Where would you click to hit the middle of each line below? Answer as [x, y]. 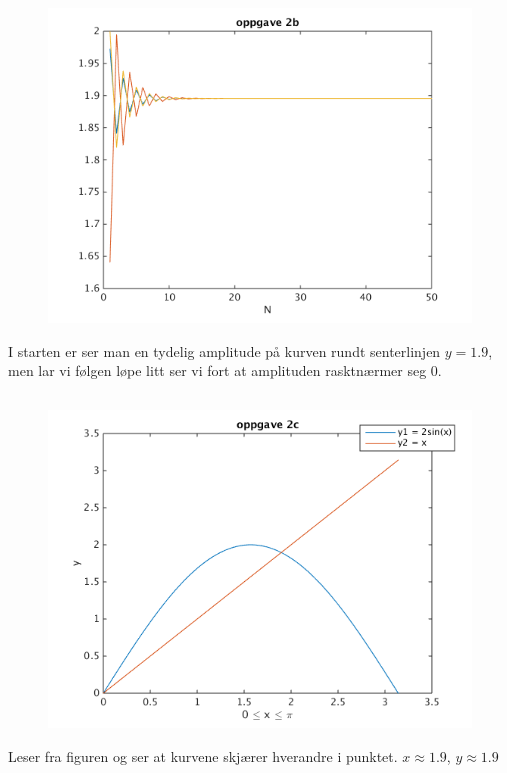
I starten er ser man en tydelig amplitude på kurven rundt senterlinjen [224, 350]
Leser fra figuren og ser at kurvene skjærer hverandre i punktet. [203, 755]
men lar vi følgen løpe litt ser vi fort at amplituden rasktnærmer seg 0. [225, 370]
